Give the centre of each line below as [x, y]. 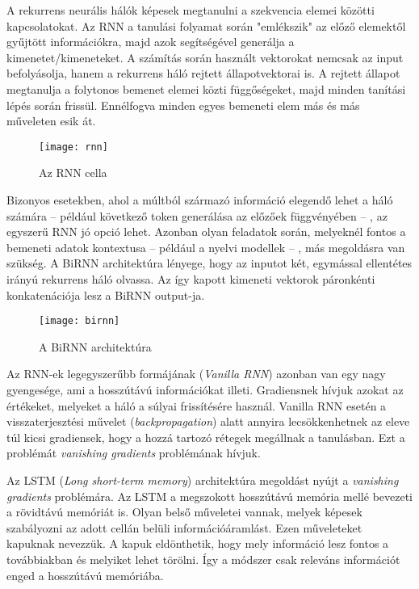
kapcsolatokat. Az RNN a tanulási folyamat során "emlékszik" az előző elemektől [206, 25]
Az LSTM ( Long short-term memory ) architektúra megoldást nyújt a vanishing [203, 480]
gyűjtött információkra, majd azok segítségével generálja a [151, 42]
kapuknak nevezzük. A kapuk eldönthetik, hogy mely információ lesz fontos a [198, 543]
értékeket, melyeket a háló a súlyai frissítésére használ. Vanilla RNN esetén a [197, 405]
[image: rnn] [73, 147]
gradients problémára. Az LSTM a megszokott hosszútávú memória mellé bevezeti [210, 496]
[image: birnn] [80, 321]
